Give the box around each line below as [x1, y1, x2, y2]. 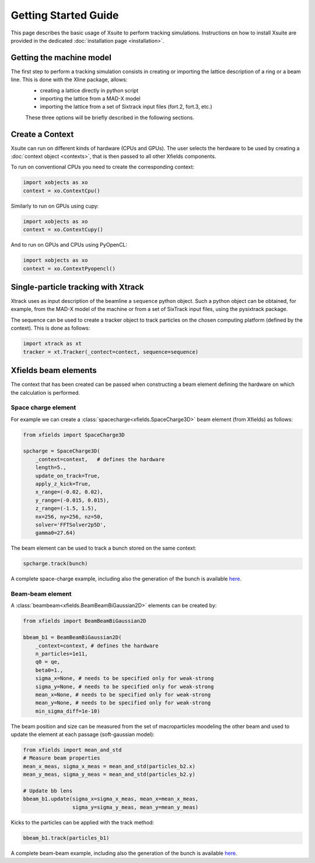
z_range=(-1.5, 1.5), [35, 505, 97, 512]
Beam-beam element [10, 590, 72, 598]
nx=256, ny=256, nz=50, [35, 513, 103, 520]
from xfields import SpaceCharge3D [23, 431, 125, 438]
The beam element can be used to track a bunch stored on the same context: [10, 544, 197, 552]
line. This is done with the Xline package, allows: [10, 76, 128, 83]
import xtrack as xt [23, 340, 82, 347]
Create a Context [10, 129, 74, 139]
